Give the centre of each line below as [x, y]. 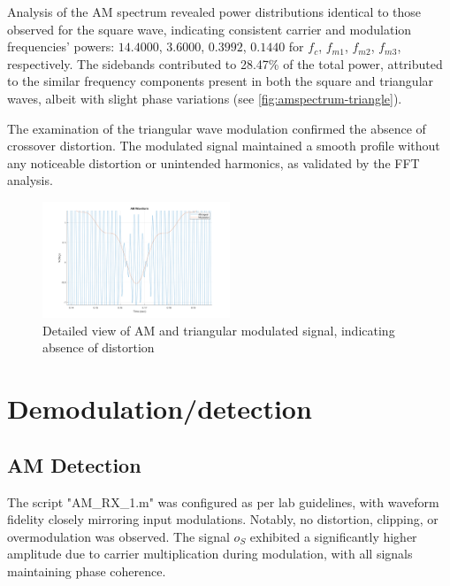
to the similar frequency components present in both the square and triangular [221, 81]
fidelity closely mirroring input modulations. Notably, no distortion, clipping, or [223, 519]
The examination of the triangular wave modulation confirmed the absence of [217, 128]
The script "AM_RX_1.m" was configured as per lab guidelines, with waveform [223, 501]
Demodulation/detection [160, 409]
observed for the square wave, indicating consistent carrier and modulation [210, 29]
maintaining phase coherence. [87, 571]
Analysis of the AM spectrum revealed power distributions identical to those [214, 12]
